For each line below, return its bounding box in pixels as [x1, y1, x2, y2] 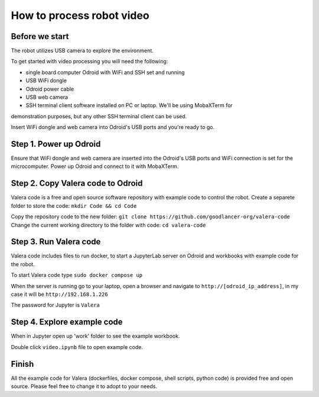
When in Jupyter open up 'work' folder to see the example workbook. [11, 333, 180, 340]
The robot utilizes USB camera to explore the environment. [11, 47, 154, 54]
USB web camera [25, 93, 68, 101]
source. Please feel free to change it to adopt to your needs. [11, 383, 158, 390]
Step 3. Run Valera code [11, 237, 101, 247]
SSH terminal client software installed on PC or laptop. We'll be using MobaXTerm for [25, 102, 233, 109]
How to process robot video [11, 9, 150, 22]
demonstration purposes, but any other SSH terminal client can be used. [11, 112, 187, 120]
